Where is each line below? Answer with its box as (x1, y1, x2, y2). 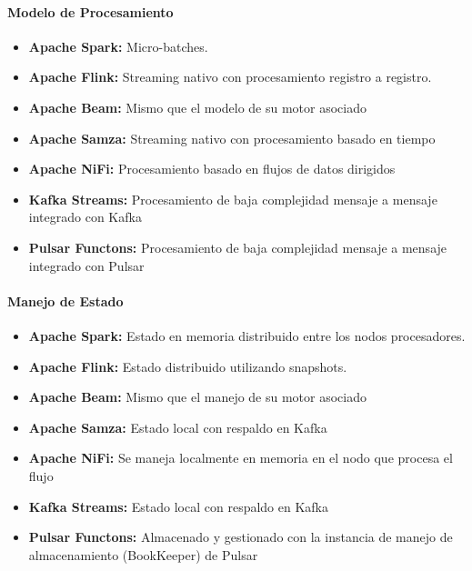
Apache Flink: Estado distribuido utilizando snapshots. (28, 356, 347, 376)
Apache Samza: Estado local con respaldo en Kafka (28, 417, 327, 436)
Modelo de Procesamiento (7, 2, 174, 21)
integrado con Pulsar (28, 255, 145, 275)
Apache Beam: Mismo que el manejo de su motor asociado (28, 387, 367, 406)
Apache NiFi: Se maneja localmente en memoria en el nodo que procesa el (28, 448, 453, 467)
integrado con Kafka (28, 207, 142, 226)
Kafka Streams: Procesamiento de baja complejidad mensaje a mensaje (28, 189, 437, 208)
